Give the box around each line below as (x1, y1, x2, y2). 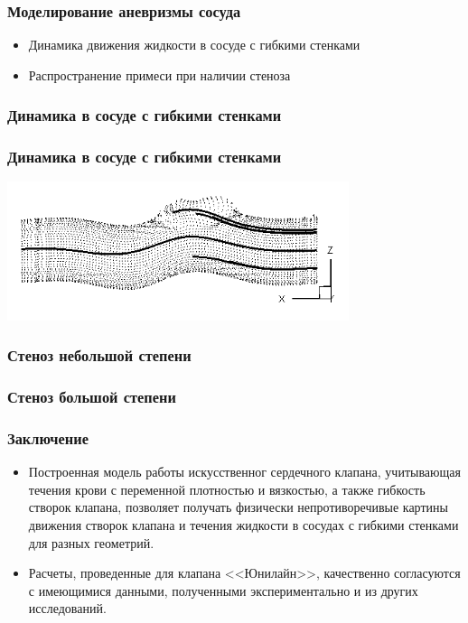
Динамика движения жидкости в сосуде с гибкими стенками (28, 35, 360, 54)
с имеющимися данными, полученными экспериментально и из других (28, 581, 418, 600)
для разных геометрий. (28, 533, 154, 552)
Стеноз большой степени (7, 386, 176, 408)
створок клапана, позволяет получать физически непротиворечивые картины (28, 497, 448, 516)
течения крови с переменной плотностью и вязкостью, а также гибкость (28, 479, 426, 498)
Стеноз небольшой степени (7, 344, 192, 367)
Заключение (7, 426, 89, 449)
